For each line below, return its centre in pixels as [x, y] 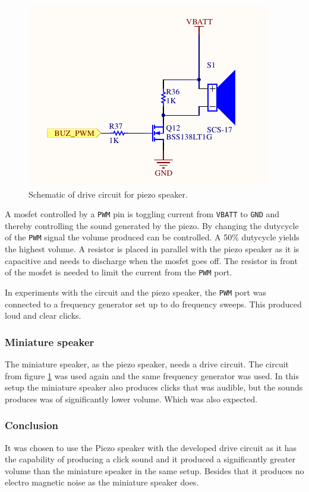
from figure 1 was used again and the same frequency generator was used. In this [152, 375]
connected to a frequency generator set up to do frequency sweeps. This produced [153, 304]
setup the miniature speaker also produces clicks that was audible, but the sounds [154, 387]
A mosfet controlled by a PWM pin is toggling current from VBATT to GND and [142, 214]
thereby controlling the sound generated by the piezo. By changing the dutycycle [152, 225]
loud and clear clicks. [43, 315]
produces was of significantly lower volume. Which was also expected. [131, 399]
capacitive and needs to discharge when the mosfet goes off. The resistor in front [151, 260]
